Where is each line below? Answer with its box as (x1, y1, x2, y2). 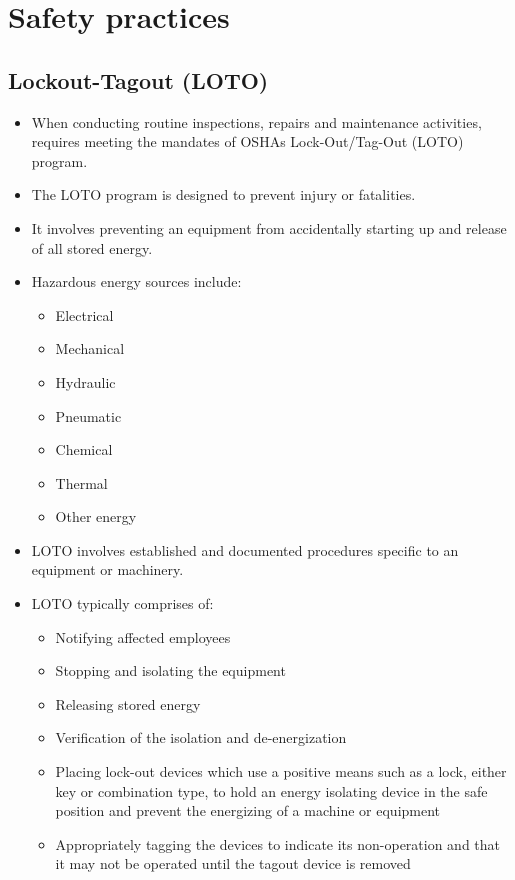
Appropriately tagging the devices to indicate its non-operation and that (55, 833, 501, 854)
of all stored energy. (31, 237, 153, 258)
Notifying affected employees (55, 626, 231, 647)
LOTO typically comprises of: (31, 593, 214, 614)
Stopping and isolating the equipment (55, 660, 286, 681)
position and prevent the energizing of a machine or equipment (55, 800, 441, 821)
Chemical (55, 439, 113, 460)
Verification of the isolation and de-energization (55, 727, 347, 748)
